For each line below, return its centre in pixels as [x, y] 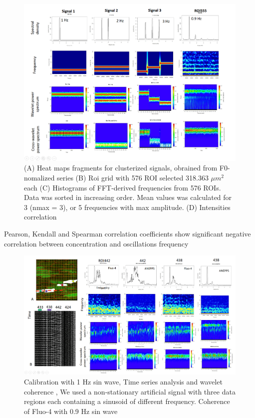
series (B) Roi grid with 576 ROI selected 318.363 [133, 177]
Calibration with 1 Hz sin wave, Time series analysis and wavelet [123, 381]
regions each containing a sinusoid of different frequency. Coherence [127, 401]
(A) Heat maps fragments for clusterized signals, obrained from [121, 168]
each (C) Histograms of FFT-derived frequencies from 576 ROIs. [123, 187]
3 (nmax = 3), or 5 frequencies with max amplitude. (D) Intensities [127, 207]
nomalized [39, 177]
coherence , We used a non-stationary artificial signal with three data [130, 391]
